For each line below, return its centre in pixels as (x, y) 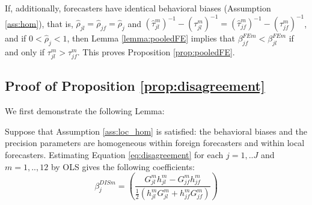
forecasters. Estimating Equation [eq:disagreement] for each (114, 155)
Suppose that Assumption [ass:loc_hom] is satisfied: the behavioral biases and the (156, 131)
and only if (25, 51)
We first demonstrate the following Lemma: (85, 111)
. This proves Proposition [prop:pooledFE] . (156, 51)
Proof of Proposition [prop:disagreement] (135, 86)
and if (16, 38)
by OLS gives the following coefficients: (123, 166)
